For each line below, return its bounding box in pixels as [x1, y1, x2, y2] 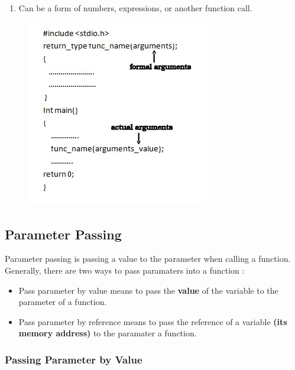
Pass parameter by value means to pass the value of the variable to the [18, 284, 278, 296]
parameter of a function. [18, 296, 107, 308]
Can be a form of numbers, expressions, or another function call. [18, 2, 252, 14]
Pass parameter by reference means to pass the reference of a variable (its [18, 315, 287, 327]
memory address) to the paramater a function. [18, 327, 197, 339]
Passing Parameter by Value [5, 352, 142, 366]
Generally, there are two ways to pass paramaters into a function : [5, 264, 245, 276]
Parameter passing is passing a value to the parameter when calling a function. [5, 252, 291, 265]
